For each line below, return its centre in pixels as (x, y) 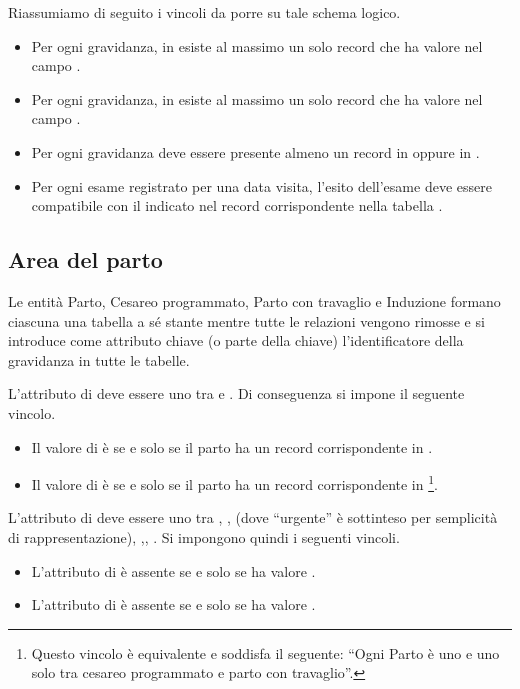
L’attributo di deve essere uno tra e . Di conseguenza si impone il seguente (236, 393)
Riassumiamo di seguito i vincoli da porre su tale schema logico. (204, 12)
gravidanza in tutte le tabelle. (99, 359)
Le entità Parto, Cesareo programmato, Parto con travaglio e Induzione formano (254, 300)
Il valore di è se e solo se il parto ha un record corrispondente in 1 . (234, 482)
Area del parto (85, 259)
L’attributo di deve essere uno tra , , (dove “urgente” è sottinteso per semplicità (253, 517)
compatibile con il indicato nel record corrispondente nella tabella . (237, 205)
